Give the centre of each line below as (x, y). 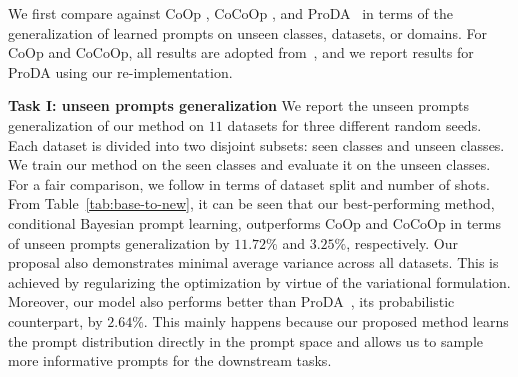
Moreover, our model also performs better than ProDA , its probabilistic (231, 301)
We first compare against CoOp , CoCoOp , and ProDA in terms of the (230, 13)
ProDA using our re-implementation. (120, 71)
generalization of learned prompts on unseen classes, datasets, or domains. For (247, 32)
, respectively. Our (402, 242)
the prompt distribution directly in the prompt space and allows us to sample (246, 340)
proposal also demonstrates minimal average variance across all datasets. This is (253, 262)
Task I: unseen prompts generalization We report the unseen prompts (238, 105)
